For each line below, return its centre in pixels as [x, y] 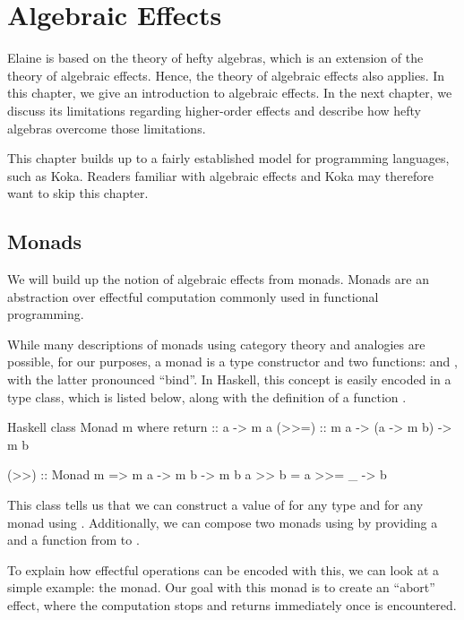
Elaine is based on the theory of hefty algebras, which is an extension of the [215, 58]
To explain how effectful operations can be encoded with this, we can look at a [223, 569]
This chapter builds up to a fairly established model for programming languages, [228, 158]
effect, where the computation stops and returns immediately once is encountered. [232, 604]
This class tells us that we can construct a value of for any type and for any [215, 505]
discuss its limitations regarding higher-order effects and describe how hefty [214, 110]
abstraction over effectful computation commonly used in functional [193, 296]
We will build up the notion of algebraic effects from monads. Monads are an [218, 279]
